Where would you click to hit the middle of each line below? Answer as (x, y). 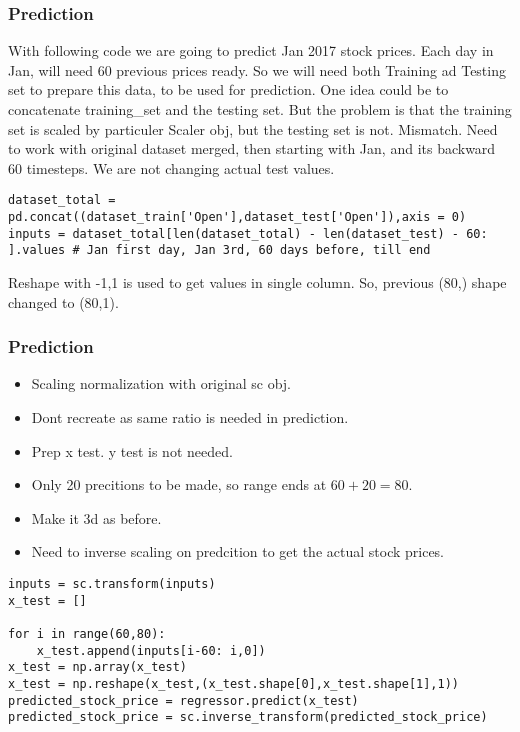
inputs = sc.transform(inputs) (112, 583)
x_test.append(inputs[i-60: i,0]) (151, 650)
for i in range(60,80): (87, 633)
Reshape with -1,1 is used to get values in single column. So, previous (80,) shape (257, 282)
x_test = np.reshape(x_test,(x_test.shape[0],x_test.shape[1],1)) (234, 683)
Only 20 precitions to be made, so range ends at (179, 484)
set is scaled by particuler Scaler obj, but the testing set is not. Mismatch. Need (253, 128)
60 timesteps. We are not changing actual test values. (171, 167)
